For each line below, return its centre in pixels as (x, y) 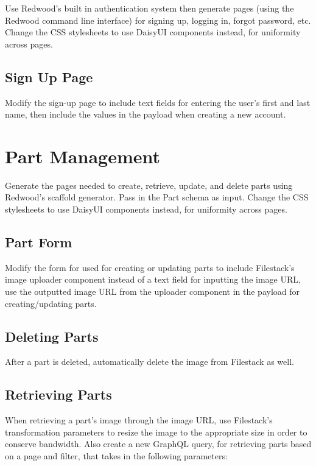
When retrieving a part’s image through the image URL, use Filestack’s (139, 420)
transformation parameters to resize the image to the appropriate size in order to (156, 432)
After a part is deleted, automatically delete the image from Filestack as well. (149, 362)
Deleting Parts (52, 336)
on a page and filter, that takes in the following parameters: (116, 456)
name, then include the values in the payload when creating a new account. (146, 114)
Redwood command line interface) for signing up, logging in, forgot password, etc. (158, 20)
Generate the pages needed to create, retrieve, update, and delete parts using (149, 185)
